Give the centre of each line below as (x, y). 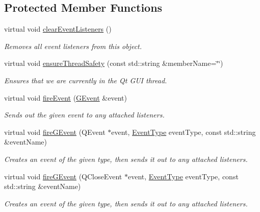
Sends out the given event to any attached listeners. (84, 115)
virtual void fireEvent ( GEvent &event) (66, 97)
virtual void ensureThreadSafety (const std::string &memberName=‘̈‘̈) (114, 63)
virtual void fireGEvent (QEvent (55, 132)
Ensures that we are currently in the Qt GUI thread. (86, 80)
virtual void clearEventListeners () (58, 29)
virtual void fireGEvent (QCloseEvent (63, 176)
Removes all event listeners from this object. (73, 46)
